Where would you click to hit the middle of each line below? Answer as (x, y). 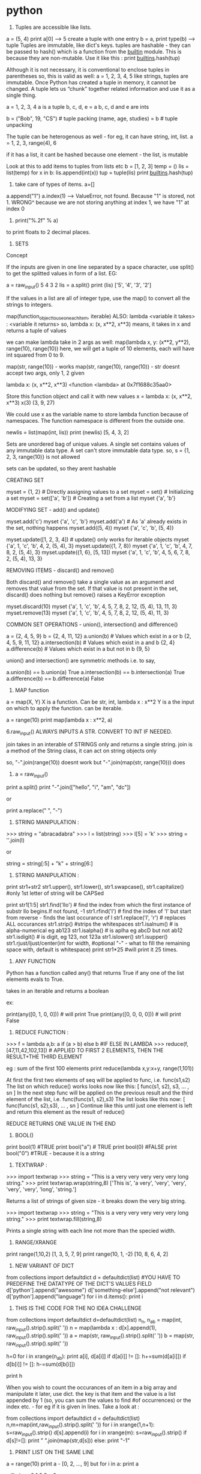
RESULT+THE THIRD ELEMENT (44, 1057)
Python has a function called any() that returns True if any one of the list (95, 973)
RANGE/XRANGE (36, 1242)
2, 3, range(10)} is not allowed (43, 456)
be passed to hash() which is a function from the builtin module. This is (94, 51)
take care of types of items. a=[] (55, 184)
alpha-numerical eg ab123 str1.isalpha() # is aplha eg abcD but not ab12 (94, 930)
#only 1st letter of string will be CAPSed (55, 893)
